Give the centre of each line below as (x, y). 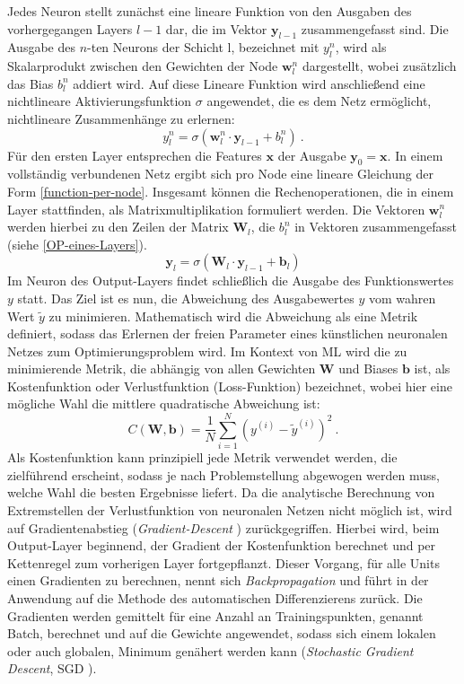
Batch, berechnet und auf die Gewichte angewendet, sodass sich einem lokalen (222, 633)
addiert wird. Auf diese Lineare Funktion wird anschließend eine (249, 83)
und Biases (368, 368)
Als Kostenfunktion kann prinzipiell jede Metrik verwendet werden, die (202, 457)
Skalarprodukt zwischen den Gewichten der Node (143, 66)
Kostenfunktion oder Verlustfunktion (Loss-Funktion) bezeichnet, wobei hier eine (230, 386)
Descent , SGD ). (52, 668)
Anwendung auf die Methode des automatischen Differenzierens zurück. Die (215, 597)
